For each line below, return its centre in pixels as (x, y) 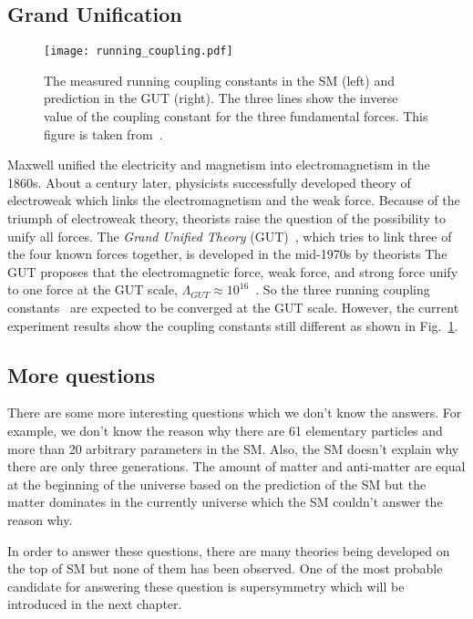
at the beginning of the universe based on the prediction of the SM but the (217, 484)
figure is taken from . (103, 134)
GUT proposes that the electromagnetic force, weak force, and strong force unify (233, 271)
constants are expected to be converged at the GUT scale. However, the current (233, 307)
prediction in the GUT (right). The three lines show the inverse (221, 98)
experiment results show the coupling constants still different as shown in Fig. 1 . (233, 325)
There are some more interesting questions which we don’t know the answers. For (235, 413)
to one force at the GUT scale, (93, 289)
